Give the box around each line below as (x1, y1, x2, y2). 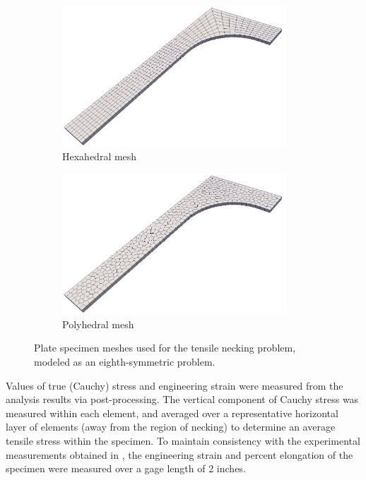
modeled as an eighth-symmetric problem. (34, 354, 216, 368)
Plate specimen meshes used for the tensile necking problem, (34, 340, 296, 355)
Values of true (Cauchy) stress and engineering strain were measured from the (6, 378, 343, 392)
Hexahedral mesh (62, 149, 137, 164)
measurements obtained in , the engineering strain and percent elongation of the (6, 447, 353, 462)
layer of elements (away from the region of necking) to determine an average (6, 419, 336, 434)
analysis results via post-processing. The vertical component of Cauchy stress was (6, 392, 359, 407)
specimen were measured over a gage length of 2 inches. (6, 461, 246, 476)
